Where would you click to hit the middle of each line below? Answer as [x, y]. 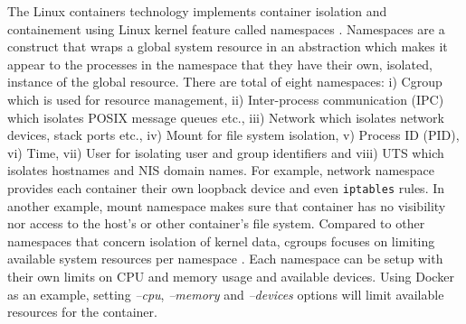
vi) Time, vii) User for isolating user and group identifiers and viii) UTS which [226, 152]
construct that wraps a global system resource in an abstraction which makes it [228, 46]
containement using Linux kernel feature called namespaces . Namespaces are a [226, 28]
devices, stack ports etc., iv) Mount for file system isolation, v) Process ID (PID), [233, 135]
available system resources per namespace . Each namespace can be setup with [225, 259]
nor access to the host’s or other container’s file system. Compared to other [216, 223]
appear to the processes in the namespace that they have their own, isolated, [220, 64]
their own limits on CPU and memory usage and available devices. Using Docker [231, 276]
